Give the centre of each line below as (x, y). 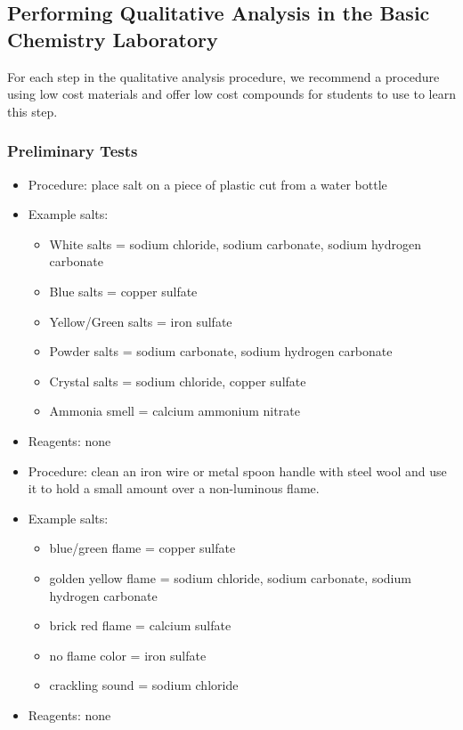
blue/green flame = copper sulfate (142, 548)
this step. (32, 111)
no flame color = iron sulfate (128, 655)
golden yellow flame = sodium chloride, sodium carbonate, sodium (230, 577)
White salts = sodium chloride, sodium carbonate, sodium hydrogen (236, 243)
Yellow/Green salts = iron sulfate (141, 321)
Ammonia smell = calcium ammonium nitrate (175, 411)
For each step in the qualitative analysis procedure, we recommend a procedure (223, 76)
